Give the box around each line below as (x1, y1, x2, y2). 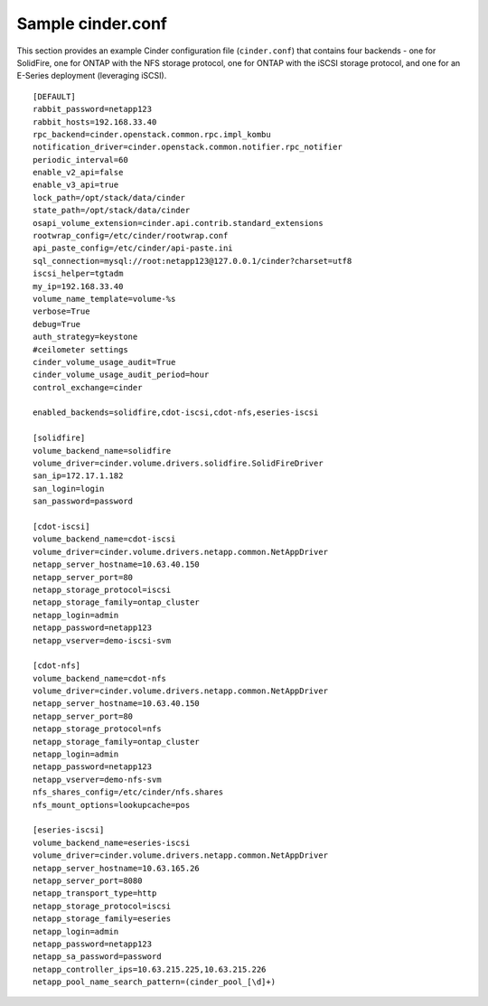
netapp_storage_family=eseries (33, 914, 172, 924)
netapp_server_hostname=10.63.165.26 (33, 863, 201, 873)
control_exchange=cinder (33, 382, 143, 392)
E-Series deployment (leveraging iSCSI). (16, 71, 167, 81)
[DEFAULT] (33, 91, 76, 101)
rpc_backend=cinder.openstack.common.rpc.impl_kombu (33, 129, 271, 139)
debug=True (33, 319, 81, 329)
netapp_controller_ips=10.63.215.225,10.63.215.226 (33, 964, 267, 974)
